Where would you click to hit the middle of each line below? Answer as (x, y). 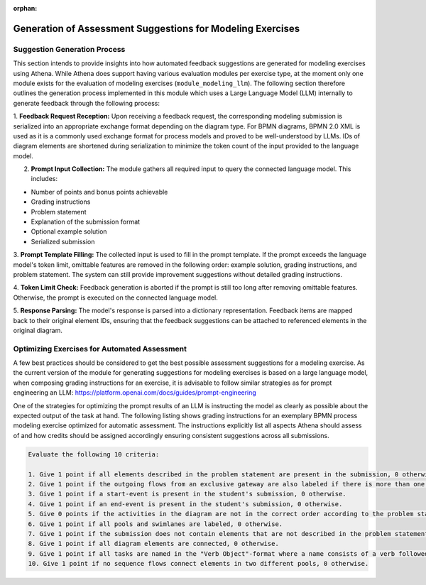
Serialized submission (63, 241)
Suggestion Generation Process (69, 49)
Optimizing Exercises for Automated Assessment (100, 349)
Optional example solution (69, 231)
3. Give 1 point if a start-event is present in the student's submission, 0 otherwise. (187, 494)
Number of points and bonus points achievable (99, 192)
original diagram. (38, 330)
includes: (44, 179)
